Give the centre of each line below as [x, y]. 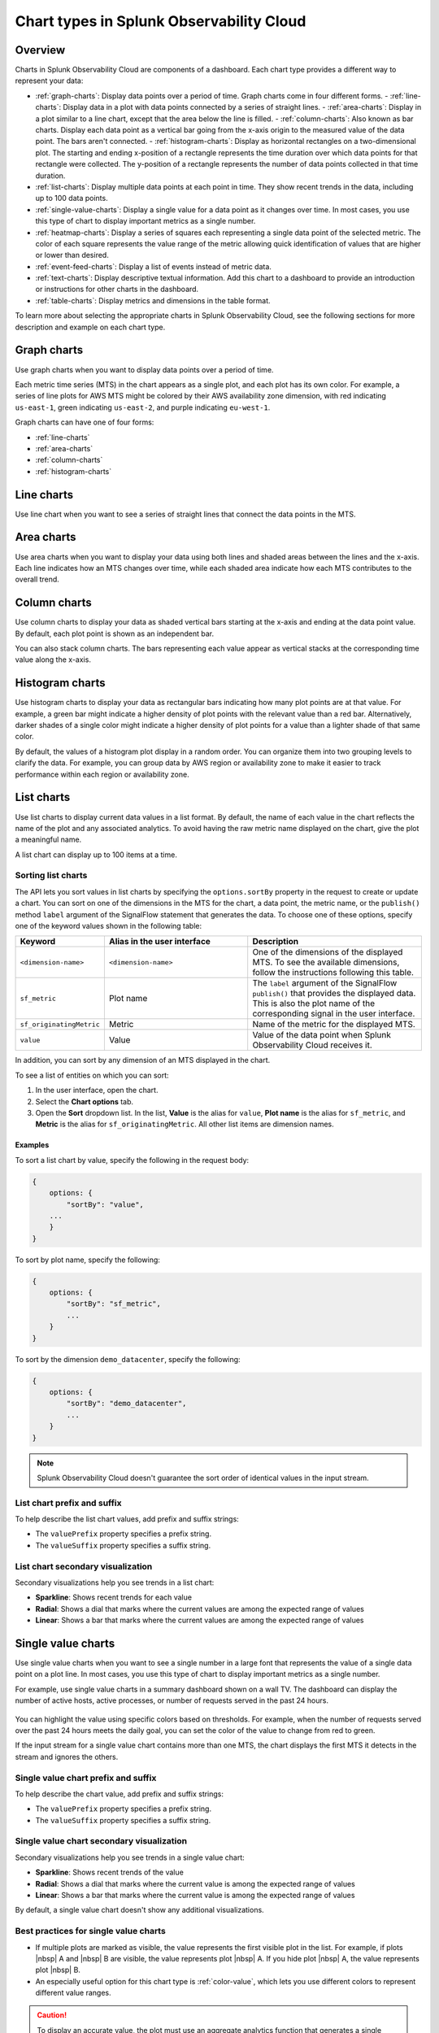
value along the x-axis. [53, 660]
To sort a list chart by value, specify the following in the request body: [132, 1160]
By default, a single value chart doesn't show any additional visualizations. [139, 1910]
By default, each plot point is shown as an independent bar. [115, 633]
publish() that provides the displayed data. [334, 994]
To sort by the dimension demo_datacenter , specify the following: [128, 1359]
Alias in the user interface [160, 942]
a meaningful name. [48, 840]
